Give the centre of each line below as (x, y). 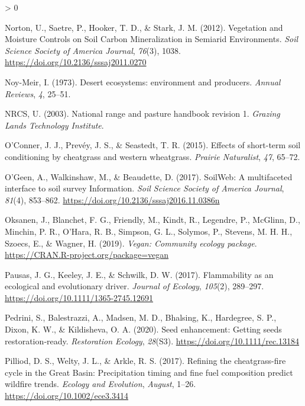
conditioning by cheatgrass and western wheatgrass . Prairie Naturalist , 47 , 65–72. (152, 156)
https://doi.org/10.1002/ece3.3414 (66, 396)
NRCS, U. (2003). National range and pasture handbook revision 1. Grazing (142, 114)
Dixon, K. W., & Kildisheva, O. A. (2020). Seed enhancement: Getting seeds (143, 329)
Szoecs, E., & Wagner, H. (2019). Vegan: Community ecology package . (131, 243)
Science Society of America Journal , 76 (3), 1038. (93, 50)
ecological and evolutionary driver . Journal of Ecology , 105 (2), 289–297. (134, 286)
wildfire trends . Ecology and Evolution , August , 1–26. (100, 384)
